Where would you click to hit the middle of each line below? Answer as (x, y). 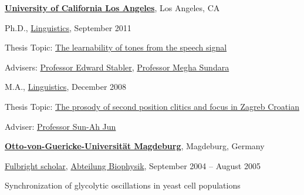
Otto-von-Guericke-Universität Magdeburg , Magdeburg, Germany (135, 146)
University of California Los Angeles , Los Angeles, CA (112, 8)
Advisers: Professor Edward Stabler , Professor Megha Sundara (117, 67)
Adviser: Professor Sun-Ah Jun (60, 126)
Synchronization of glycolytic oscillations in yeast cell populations (123, 185)
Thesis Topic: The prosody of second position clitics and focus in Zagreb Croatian (152, 106)
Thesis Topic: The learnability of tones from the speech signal (116, 47)
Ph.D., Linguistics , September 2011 (68, 27)
